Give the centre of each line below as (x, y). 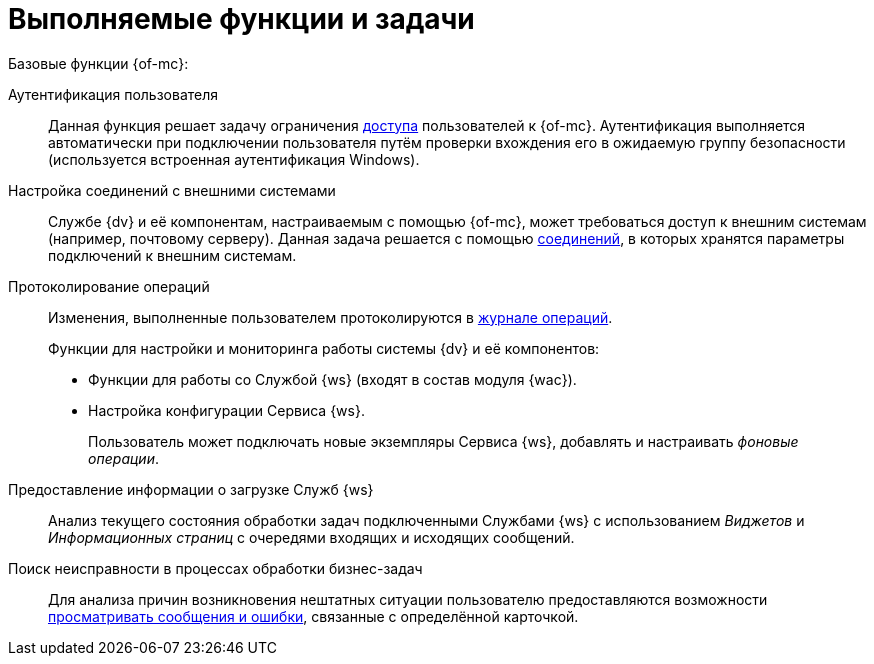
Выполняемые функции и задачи (241, 19)
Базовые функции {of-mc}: (98, 63)
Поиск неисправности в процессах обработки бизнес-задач (215, 568)
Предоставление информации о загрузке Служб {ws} (191, 489)
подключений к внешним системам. (172, 255)
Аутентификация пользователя (113, 94)
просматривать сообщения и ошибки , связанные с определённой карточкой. (313, 616)
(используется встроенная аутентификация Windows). (234, 159)
